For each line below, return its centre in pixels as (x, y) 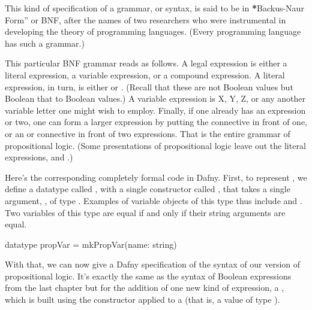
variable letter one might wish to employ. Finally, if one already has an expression (155, 110)
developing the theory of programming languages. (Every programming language (153, 31)
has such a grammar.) (45, 43)
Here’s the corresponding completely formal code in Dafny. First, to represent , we (156, 177)
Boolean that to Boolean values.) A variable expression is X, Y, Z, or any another (155, 98)
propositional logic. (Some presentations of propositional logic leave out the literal (155, 145)
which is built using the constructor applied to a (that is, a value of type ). (142, 300)
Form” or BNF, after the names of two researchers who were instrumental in (145, 19)
